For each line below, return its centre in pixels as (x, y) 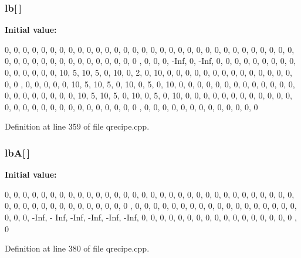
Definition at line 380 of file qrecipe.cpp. (77, 248)
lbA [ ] (18, 152)
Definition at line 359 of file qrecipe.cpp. (77, 126)
